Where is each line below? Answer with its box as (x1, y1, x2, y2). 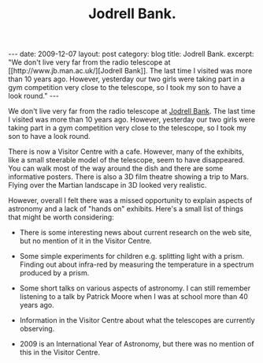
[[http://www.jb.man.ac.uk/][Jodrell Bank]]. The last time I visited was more (8, 66, 253, 76)
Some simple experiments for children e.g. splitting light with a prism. (19, 252, 245, 261)
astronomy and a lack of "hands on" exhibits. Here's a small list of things (8, 204, 244, 214)
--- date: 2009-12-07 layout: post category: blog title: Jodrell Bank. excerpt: (8, 49, 254, 59)
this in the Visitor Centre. (19, 348, 101, 357)
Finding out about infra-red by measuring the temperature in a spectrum (19, 260, 254, 269)
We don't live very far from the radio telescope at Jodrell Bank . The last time (8, 107, 256, 116)
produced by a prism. (19, 268, 90, 278)
